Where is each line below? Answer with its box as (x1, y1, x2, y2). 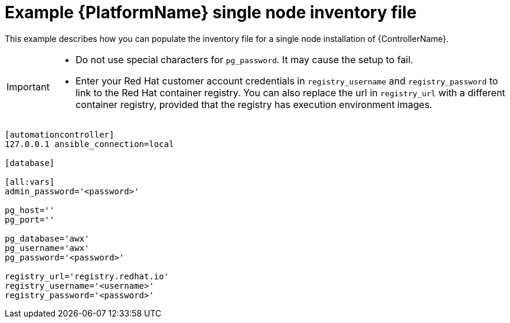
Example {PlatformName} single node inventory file (5, 2, 417, 22)
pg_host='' (5, 205, 55, 215)
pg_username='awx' (5, 243, 90, 253)
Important (6, 80, 50, 93)
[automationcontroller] (5, 129, 115, 139)
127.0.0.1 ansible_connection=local (5, 139, 174, 149)
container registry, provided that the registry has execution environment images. (75, 98, 433, 110)
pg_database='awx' (5, 233, 90, 243)
